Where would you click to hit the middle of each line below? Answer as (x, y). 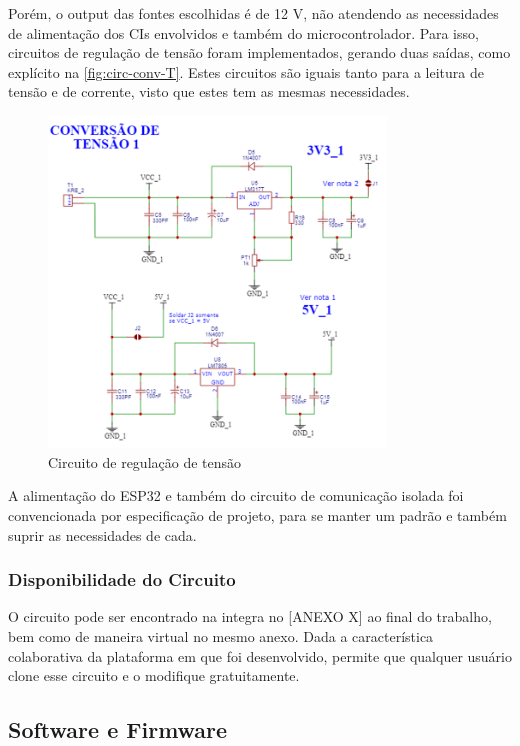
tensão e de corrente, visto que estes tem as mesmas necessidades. (209, 91)
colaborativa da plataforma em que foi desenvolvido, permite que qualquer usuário (260, 655)
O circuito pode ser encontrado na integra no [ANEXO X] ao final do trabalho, (250, 616)
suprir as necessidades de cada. (102, 534)
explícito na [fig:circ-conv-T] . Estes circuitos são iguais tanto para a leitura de (246, 71)
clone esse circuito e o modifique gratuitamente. (154, 675)
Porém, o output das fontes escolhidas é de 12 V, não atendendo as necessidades (253, 13)
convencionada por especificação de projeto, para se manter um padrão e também (257, 515)
